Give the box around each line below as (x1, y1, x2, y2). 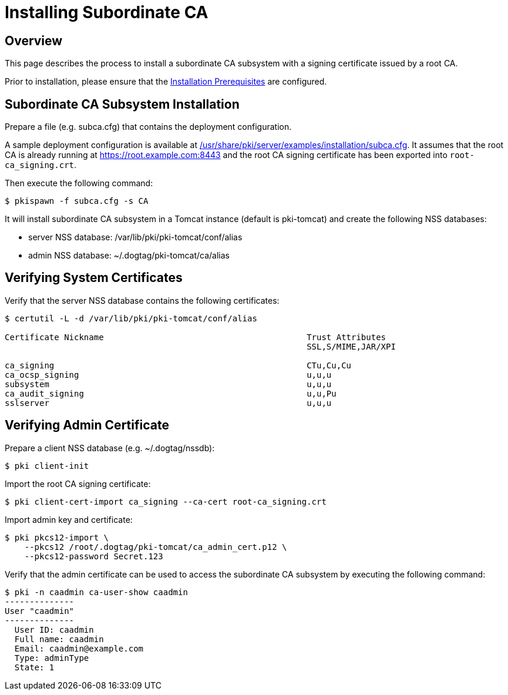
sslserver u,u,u (5, 398, 332, 408)
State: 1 (14, 662, 55, 672)
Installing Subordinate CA (5, 2, 208, 22)
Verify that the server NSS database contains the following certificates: (5, 295, 280, 305)
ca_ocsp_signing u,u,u (5, 370, 332, 380)
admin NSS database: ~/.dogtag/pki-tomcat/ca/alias (28, 250, 230, 261)
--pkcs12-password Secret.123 (24, 551, 163, 561)
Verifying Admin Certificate (5, 418, 169, 433)
